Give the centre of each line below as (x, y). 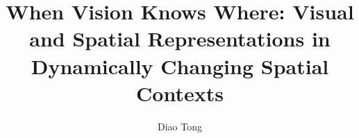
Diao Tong (180, 126)
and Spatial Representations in (180, 38)
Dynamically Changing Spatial (180, 66)
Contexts (180, 93)
